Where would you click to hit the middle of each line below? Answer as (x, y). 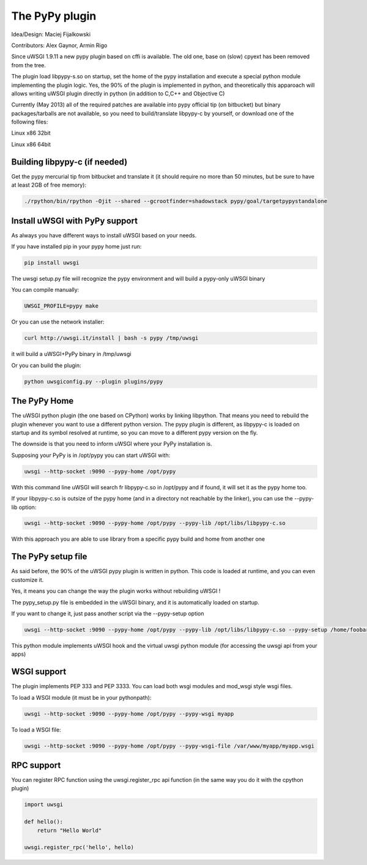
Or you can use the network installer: (58, 322)
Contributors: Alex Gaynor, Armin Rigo (59, 45)
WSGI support (39, 672)
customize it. (28, 580)
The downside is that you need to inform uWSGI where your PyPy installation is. (112, 444)
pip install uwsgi (52, 263)
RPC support (36, 765)
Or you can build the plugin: (46, 365)
